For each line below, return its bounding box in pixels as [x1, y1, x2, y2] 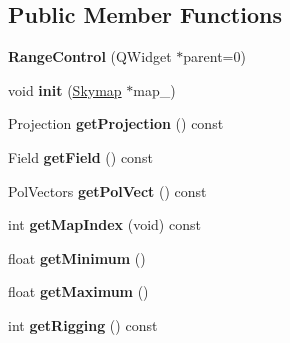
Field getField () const [8, 146, 153, 167]
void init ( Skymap [8, 79, 122, 100]
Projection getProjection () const [8, 113, 224, 134]
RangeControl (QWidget [8, 46, 172, 67]
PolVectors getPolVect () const [8, 180, 207, 201]
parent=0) [183, 46, 246, 67]
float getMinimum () [8, 247, 146, 268]
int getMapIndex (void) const [8, 214, 201, 235]
